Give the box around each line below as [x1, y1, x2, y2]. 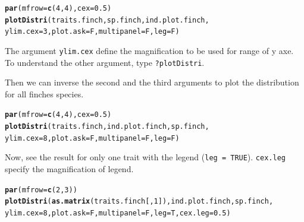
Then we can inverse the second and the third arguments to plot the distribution [5, 76, 299, 88]
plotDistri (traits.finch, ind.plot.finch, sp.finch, [5, 122, 209, 131]
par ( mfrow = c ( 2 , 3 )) [5, 185, 77, 194]
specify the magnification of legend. [5, 163, 134, 175]
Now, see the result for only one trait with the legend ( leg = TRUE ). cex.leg [5, 151, 286, 163]
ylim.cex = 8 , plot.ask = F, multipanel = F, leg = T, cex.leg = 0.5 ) [5, 209, 231, 217]
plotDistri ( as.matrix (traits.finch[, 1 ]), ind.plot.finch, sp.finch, [5, 197, 274, 206]
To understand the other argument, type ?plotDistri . [5, 56, 205, 68]
